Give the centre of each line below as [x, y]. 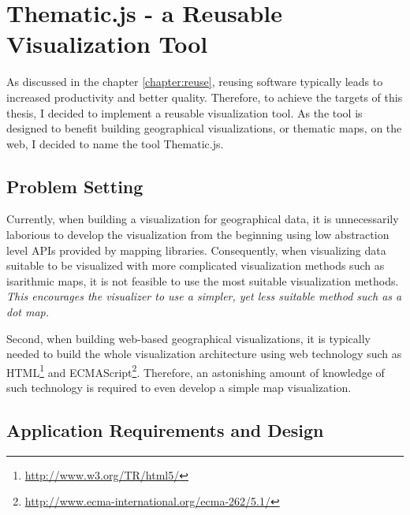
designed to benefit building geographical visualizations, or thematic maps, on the [204, 128]
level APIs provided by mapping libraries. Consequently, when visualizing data [196, 250]
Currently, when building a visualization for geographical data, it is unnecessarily [203, 219]
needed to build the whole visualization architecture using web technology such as [204, 354]
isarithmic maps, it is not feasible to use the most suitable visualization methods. [203, 280]
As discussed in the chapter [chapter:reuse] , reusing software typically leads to [195, 82]
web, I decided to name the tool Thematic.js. [115, 143]
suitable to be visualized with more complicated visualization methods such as [196, 265]
